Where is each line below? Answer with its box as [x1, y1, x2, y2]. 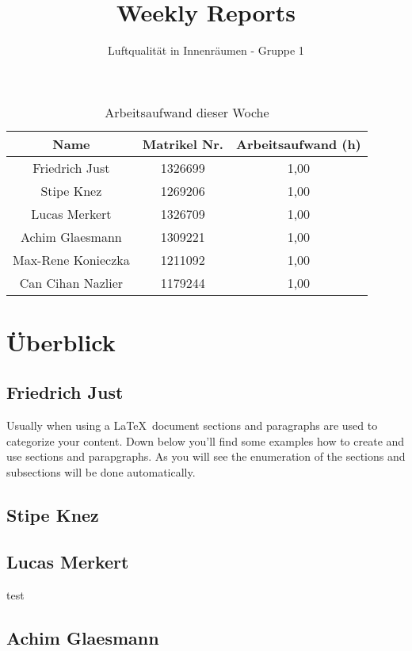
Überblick [6, 325, 116, 358]
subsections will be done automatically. [6, 464, 196, 481]
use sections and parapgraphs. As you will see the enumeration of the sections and [6, 448, 406, 465]
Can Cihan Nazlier [19, 273, 124, 292]
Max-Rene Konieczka [13, 250, 130, 269]
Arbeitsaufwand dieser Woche [105, 102, 269, 121]
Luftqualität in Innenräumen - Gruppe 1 [108, 42, 304, 59]
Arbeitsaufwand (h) [235, 134, 361, 153]
